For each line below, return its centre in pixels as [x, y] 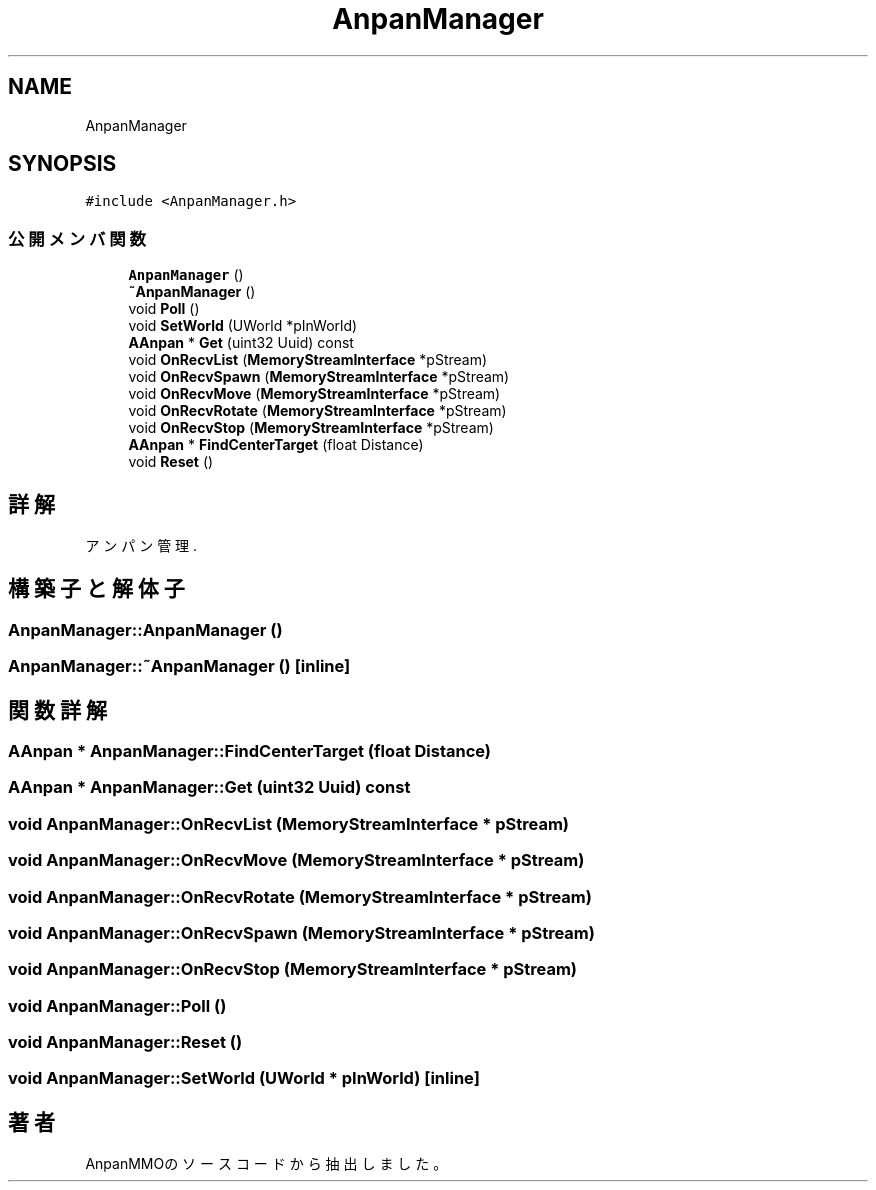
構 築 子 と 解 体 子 [96, 589]
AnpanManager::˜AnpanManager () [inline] [179, 666]
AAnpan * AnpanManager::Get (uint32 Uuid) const [209, 787]
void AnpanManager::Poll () [117, 1005]
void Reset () [171, 462]
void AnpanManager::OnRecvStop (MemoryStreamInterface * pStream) [293, 969]
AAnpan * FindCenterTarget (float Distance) [276, 445]
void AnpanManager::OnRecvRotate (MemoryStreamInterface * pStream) [300, 896]
